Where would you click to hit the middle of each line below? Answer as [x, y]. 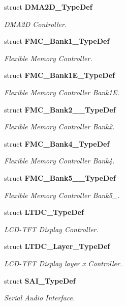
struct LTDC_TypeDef [44, 212]
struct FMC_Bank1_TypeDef [57, 41]
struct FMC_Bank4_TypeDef [57, 143]
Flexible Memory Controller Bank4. [59, 161]
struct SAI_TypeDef [40, 280]
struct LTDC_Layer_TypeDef [57, 246]
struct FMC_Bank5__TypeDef [60, 177]
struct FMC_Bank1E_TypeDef [59, 75]
